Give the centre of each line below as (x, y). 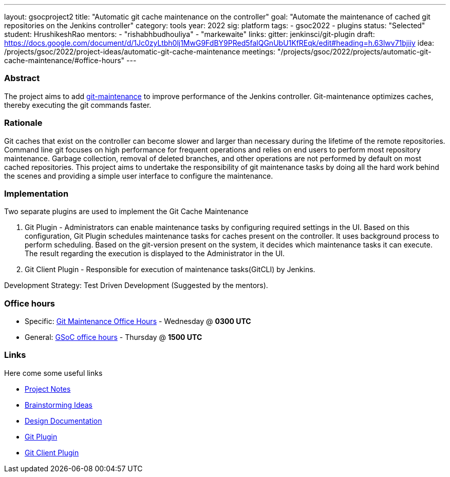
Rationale (23, 123)
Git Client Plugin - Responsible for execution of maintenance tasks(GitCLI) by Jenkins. (170, 270)
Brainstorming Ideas (59, 405)
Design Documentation (63, 421)
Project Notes (48, 389)
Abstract (22, 78)
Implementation (36, 193)
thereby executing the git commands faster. (78, 105)
